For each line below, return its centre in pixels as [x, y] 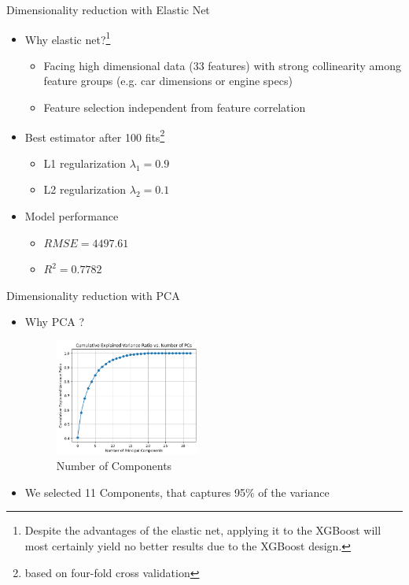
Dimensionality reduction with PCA [93, 295]
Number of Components [114, 466]
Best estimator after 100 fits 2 [95, 135]
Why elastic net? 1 [68, 38]
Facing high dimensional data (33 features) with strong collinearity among [223, 65]
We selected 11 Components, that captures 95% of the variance [177, 492]
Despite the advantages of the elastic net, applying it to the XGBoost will [203, 530]
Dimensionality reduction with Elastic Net [108, 9]
